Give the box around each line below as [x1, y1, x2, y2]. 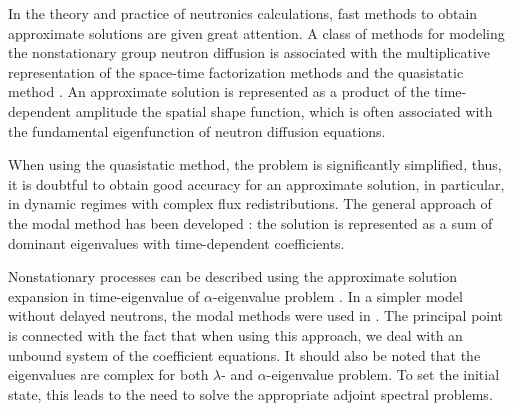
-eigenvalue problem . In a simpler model [213, 285, 463, 306]
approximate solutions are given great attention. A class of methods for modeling [8, 22, 505, 43]
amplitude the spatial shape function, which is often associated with [75, 100, 493, 121]
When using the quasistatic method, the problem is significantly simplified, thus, [8, 154, 502, 175]
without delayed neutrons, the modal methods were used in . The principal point [8, 305, 504, 326]
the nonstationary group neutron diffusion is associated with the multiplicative [8, 42, 490, 63]
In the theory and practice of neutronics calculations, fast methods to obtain [8, 3, 478, 23]
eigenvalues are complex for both [8, 364, 209, 385]
